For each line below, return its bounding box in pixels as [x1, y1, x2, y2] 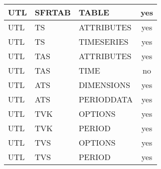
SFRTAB [35, 6, 71, 18]
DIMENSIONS [79, 79, 130, 90]
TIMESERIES [79, 36, 129, 47]
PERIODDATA [79, 93, 133, 105]
